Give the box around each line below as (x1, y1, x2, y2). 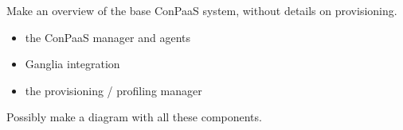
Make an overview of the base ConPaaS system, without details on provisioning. (6, 2, 397, 18)
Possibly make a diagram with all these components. (6, 109, 262, 125)
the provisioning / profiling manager (25, 82, 202, 98)
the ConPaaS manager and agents (25, 29, 190, 45)
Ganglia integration (25, 55, 120, 72)
